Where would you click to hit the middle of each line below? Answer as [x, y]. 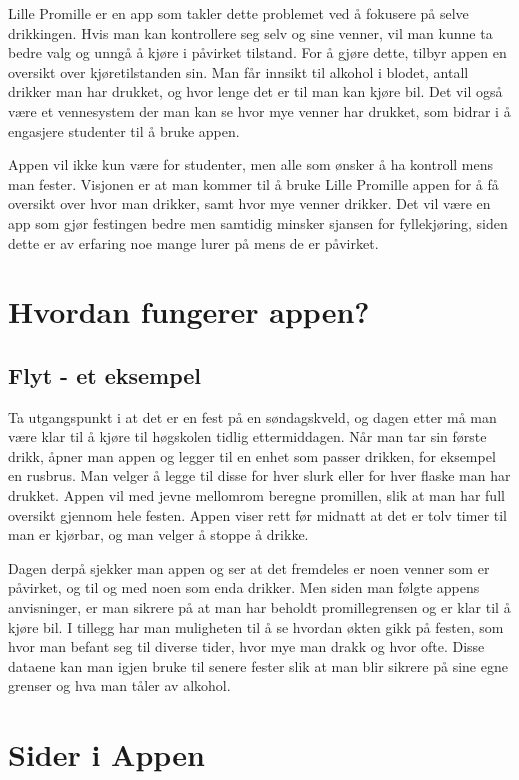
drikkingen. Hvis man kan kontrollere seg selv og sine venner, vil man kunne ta [250, 32]
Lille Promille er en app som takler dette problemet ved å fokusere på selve [238, 13]
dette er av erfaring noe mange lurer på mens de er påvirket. [193, 242]
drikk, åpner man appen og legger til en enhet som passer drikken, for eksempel [252, 455]
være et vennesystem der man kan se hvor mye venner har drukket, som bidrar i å [259, 110]
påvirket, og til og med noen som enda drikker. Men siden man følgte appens [244, 587]
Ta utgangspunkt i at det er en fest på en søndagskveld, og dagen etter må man [252, 416]
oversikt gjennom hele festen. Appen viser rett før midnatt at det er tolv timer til [258, 514]
